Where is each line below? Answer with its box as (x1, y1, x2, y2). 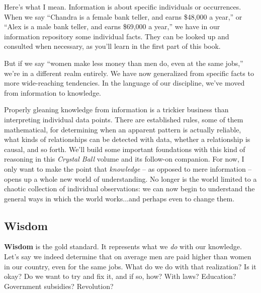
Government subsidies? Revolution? (4, 280, 114, 291)
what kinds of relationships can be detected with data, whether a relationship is (4, 134, 250, 144)
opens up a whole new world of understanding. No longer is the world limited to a (4, 173, 257, 184)
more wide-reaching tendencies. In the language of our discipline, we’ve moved (4, 78, 245, 88)
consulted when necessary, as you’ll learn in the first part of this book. (4, 41, 221, 51)
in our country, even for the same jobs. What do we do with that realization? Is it (4, 261, 256, 271)
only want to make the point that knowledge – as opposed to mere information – (4, 163, 252, 174)
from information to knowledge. (4, 87, 101, 98)
